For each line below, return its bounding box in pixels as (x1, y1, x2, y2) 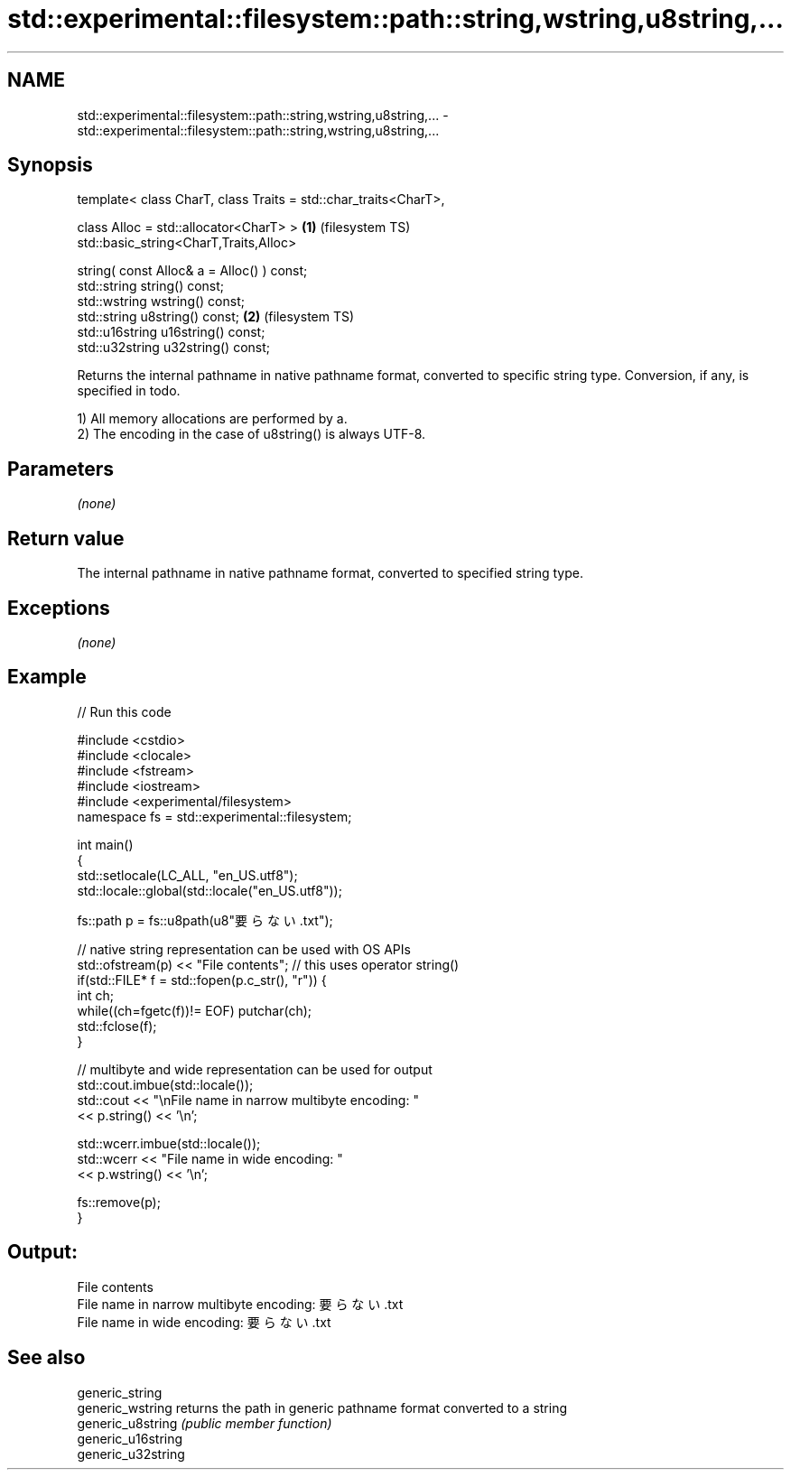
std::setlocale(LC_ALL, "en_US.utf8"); (77, 867, 298, 883)
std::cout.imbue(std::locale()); (77, 1076, 254, 1092)
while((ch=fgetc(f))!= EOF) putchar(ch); (77, 1002, 312, 1018)
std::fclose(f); (77, 1017, 157, 1034)
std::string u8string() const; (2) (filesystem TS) (77, 309, 355, 325)
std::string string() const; (77, 278, 225, 294)
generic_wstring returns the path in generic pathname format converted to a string (77, 1399, 567, 1416)
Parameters (7, 457, 114, 480)
